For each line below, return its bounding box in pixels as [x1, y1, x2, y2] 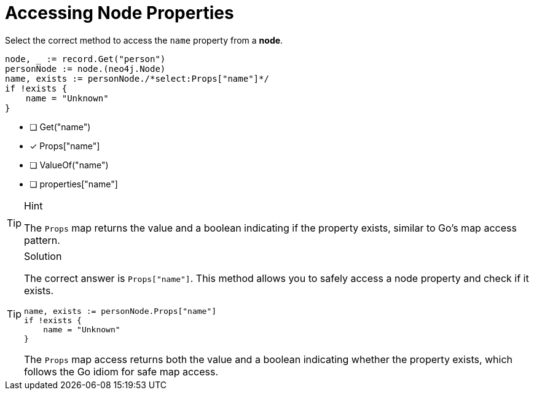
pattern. [24, 233, 60, 246]
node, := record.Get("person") [5, 53, 166, 64]
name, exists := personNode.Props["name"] [24, 306, 217, 316]
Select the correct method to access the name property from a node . [5, 34, 283, 45]
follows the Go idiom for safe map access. [24, 365, 219, 378]
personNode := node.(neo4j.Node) [5, 63, 166, 74]
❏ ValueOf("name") [29, 159, 109, 170]
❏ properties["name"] [29, 178, 118, 189]
